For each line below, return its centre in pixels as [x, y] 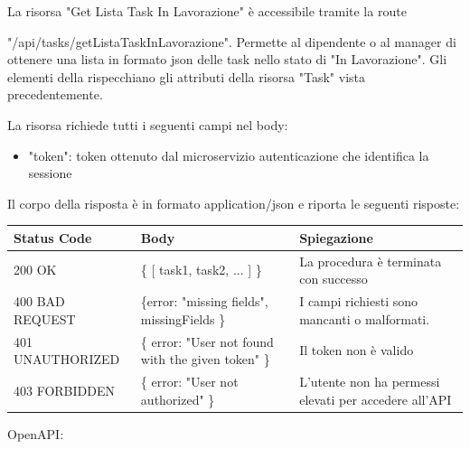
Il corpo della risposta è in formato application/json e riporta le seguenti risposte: [234, 203]
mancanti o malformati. [365, 318]
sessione [50, 173]
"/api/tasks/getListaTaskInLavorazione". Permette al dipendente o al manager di [232, 41]
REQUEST [45, 318]
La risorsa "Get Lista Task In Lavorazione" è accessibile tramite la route [207, 11]
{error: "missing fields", [204, 301]
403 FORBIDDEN [64, 390]
